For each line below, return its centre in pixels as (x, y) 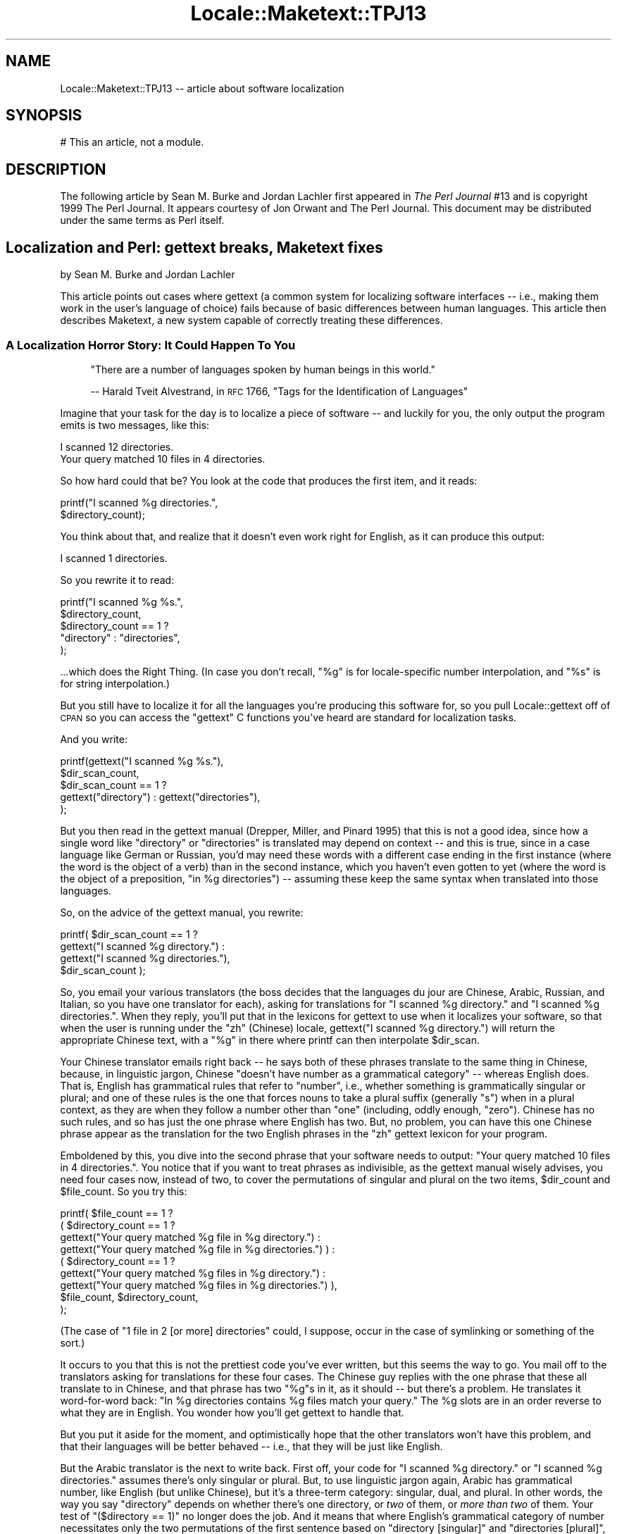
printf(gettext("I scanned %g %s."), (142, 761)
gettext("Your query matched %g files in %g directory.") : (193, 1273)
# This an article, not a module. (132, 142)
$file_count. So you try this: (124, 1191)
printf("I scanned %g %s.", (122, 601)
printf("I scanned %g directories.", (139, 502)
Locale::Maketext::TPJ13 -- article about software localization (202, 88)
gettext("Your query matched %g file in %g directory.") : (190, 1237)
